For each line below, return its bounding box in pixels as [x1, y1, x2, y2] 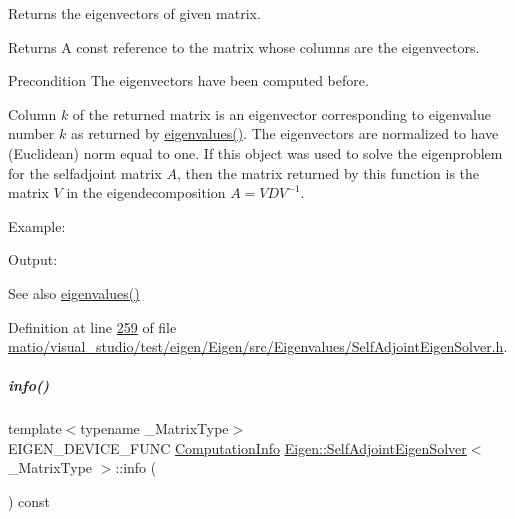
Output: [8, 249, 58, 270]
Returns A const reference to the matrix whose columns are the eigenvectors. [8, 36, 480, 57]
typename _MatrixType [80, 418, 229, 439]
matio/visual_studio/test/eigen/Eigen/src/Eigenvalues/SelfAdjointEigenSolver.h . [8, 336, 508, 357]
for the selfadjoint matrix [8, 162, 162, 183]
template [8, 418, 62, 439]
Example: [8, 215, 66, 236]
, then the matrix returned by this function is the [176, 162, 480, 183]
